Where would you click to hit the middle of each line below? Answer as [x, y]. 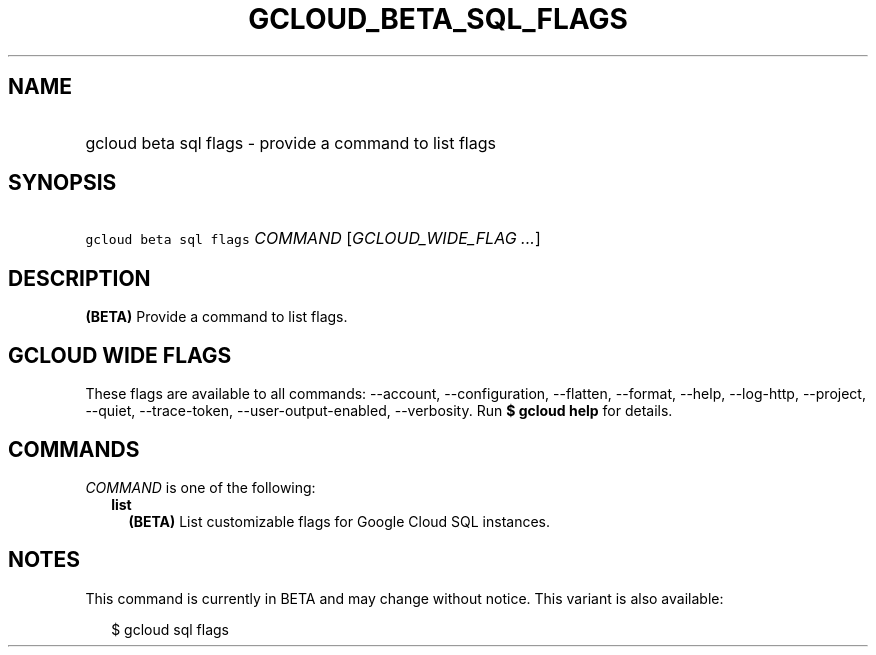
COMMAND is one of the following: [200, 487]
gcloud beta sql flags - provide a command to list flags [290, 142]
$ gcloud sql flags [170, 629]
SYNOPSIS [62, 183]
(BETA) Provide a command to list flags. [216, 317]
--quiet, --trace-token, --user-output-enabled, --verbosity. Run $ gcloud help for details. [379, 411]
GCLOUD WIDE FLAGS [120, 355]
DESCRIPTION [79, 278]
